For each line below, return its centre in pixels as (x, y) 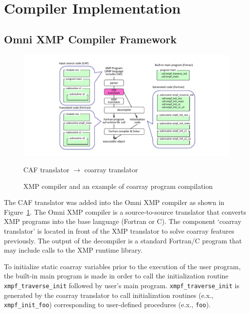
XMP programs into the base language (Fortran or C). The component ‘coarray (123, 221)
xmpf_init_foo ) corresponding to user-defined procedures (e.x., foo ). (107, 304)
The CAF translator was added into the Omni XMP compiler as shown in (114, 202)
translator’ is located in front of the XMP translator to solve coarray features (119, 231)
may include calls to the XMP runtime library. (73, 250)
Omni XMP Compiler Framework (90, 39)
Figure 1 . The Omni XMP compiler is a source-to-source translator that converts (125, 212)
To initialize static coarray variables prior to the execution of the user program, (122, 266)
